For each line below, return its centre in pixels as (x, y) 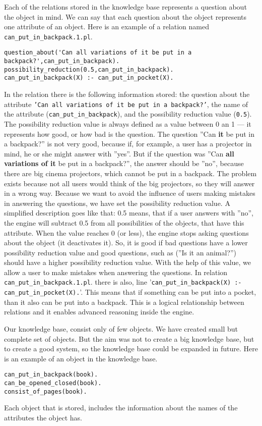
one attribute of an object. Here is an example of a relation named (107, 26)
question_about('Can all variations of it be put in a (98, 53)
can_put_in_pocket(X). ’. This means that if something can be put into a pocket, (130, 292)
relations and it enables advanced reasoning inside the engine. (99, 312)
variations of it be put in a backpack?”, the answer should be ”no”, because (124, 163)
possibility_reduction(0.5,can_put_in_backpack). (89, 69)
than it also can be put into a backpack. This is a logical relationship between (124, 302)
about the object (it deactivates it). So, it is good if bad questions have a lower (126, 243)
